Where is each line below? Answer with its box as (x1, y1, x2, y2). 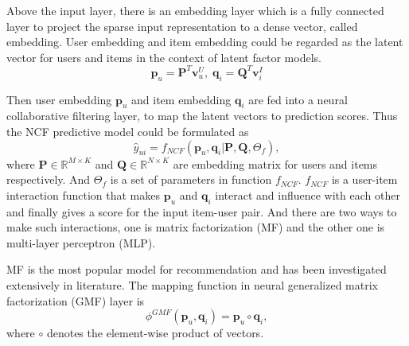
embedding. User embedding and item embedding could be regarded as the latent (6, 33, 403, 50)
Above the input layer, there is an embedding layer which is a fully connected (6, 2, 384, 18)
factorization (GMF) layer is (6, 292, 145, 309)
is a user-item (331, 171, 398, 188)
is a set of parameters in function (110, 171, 272, 188)
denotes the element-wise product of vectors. (46, 325, 264, 341)
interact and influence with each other (215, 186, 400, 203)
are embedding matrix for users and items (173, 155, 378, 172)
